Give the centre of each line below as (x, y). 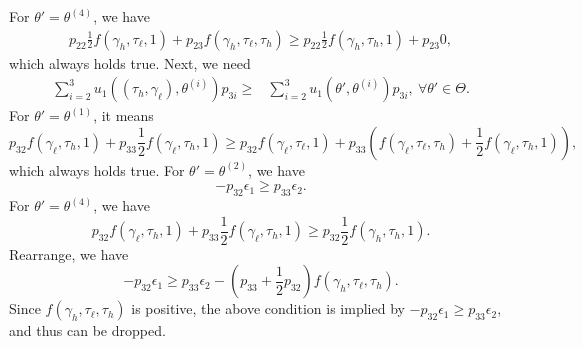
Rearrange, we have (69, 253)
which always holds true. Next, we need (130, 62)
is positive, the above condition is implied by (268, 308)
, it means (123, 115)
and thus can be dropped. (87, 330)
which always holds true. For (97, 169)
